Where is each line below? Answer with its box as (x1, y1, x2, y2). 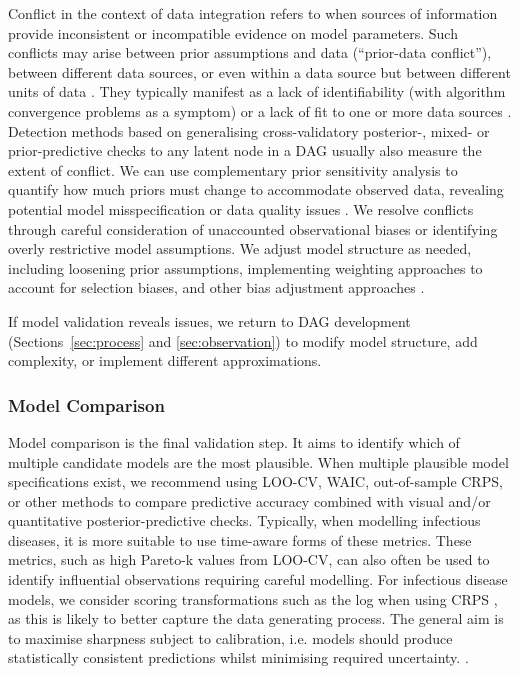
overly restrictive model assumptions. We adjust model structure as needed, (8, 238, 472, 259)
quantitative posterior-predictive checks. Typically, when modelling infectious (8, 510, 481, 531)
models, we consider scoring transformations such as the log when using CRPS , (8, 588, 498, 609)
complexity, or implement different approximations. (8, 350, 322, 371)
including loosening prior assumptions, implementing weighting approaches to (8, 257, 483, 278)
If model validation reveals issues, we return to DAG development (8, 310, 411, 331)
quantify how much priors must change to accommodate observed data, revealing (8, 179, 504, 200)
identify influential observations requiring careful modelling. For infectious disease (8, 569, 508, 590)
